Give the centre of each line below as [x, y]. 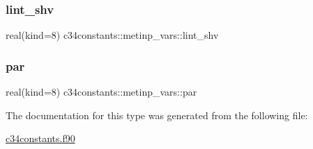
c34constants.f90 [40, 138]
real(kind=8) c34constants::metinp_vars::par [101, 92]
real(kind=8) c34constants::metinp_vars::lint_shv [112, 35]
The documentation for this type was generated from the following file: [157, 115]
